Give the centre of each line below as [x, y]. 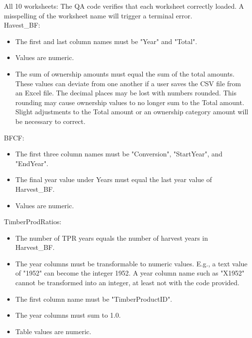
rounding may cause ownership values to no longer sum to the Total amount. [130, 102]
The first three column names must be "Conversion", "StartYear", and [119, 154]
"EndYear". [32, 163]
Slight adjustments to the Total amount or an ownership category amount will [132, 112]
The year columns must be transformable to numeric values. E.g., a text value [131, 263]
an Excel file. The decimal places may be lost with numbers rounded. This [126, 93]
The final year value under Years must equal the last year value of [114, 179]
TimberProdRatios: [33, 222]
